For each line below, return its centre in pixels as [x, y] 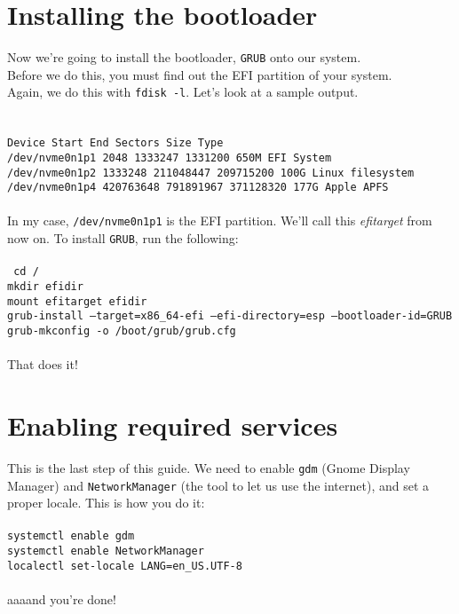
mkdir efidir [45, 287]
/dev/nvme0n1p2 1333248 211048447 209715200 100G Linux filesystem [211, 173]
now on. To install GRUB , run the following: [123, 238]
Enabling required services [173, 425]
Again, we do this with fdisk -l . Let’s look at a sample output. [183, 92]
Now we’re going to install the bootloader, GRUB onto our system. [184, 57]
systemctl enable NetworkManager [106, 551]
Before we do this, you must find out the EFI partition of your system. [200, 74]
